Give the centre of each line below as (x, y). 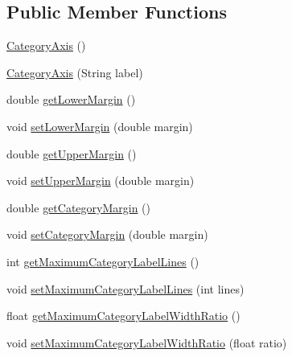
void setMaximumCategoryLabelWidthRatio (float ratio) (147, 342)
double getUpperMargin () (72, 153)
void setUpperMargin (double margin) (101, 181)
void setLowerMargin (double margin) (100, 126)
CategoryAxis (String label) (75, 72)
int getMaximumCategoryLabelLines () (103, 261)
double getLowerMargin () (71, 99)
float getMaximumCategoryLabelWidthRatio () (123, 316)
